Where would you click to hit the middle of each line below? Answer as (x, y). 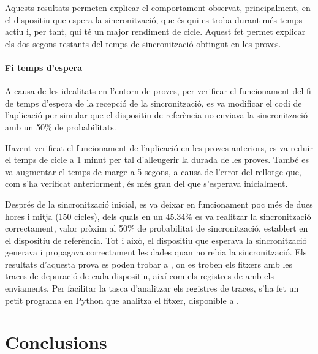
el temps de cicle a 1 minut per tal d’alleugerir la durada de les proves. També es (157, 160)
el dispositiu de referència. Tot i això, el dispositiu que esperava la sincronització (156, 240)
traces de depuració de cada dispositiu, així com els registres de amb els (139, 276)
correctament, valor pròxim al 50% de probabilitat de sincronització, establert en (157, 228)
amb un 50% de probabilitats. (61, 126)
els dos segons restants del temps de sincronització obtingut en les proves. (143, 43)
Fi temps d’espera (44, 67)
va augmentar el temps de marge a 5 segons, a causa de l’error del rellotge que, (153, 171)
